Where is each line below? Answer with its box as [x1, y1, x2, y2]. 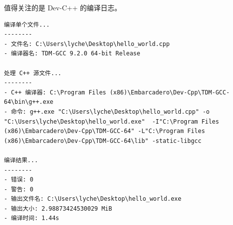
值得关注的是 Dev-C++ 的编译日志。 [4, 2, 122, 12]
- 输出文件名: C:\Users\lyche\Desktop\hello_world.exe [4, 195, 182, 203]
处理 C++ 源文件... [4, 69, 62, 77]
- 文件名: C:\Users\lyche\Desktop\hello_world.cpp [4, 40, 170, 47]
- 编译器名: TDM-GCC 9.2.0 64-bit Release [4, 50, 140, 57]
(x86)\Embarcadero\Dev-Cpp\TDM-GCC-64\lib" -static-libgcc [4, 137, 201, 144]
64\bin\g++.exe [4, 98, 54, 106]
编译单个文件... [4, 21, 50, 28]
